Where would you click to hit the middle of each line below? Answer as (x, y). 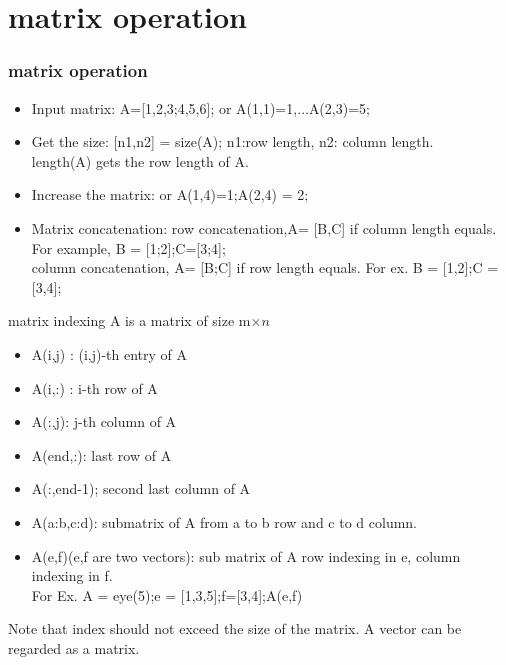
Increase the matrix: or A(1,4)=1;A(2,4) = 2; (170, 194)
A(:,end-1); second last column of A (141, 488)
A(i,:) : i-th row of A (94, 387)
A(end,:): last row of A (101, 454)
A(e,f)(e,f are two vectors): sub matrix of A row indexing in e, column (246, 555)
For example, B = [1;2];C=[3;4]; (128, 247)
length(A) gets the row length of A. (140, 160)
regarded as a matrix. (74, 647)
